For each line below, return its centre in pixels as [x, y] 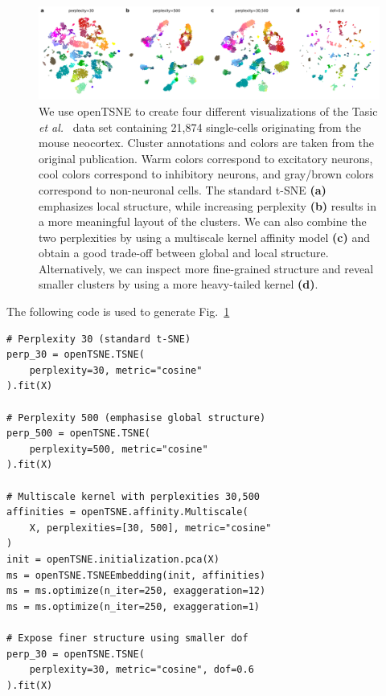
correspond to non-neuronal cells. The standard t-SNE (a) [183, 189]
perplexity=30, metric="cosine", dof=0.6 [142, 670]
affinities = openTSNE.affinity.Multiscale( [127, 512]
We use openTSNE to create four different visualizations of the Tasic [208, 111]
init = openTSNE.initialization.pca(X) [113, 559]
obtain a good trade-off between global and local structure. [184, 253]
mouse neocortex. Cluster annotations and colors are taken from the [206, 143]
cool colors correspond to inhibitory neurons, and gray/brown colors [206, 174]
